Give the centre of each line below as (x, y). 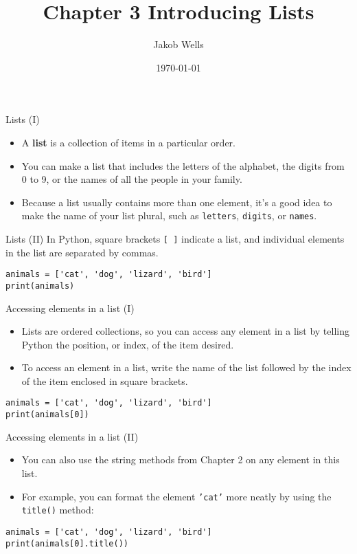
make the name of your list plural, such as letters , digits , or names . (169, 215)
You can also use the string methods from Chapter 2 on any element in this (181, 459)
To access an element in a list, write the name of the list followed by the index (186, 367)
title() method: (58, 510)
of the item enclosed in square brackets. (105, 380)
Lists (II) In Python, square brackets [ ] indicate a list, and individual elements (175, 238)
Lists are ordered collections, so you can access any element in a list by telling (185, 331)
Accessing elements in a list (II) (72, 436)
